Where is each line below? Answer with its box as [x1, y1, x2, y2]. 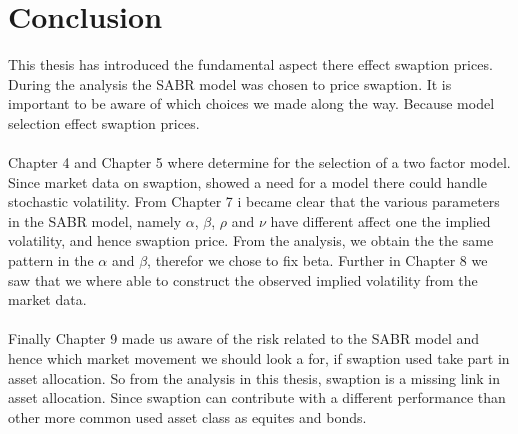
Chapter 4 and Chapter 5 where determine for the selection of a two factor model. [8, 152, 511, 173]
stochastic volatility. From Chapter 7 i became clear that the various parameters [8, 191, 500, 212]
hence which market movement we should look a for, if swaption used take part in [8, 348, 510, 369]
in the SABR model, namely [8, 210, 182, 231]
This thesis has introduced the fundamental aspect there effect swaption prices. [8, 54, 493, 75]
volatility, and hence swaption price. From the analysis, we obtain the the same [8, 230, 494, 251]
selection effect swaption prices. [8, 112, 200, 133]
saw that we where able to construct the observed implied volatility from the [8, 269, 478, 290]
